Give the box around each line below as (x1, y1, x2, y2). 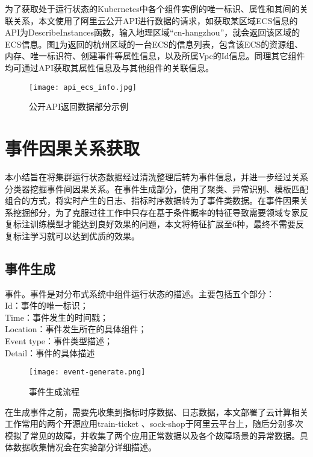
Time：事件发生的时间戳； (5, 310, 108, 323)
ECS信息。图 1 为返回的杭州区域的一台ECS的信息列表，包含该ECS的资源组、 (5, 37, 303, 50)
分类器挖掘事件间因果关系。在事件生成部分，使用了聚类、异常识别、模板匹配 (5, 182, 308, 195)
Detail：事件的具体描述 (5, 346, 95, 359)
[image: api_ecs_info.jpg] (29, 83, 137, 92)
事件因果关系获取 (5, 136, 140, 160)
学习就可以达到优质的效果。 (29, 229, 140, 242)
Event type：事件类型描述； (5, 335, 113, 347)
